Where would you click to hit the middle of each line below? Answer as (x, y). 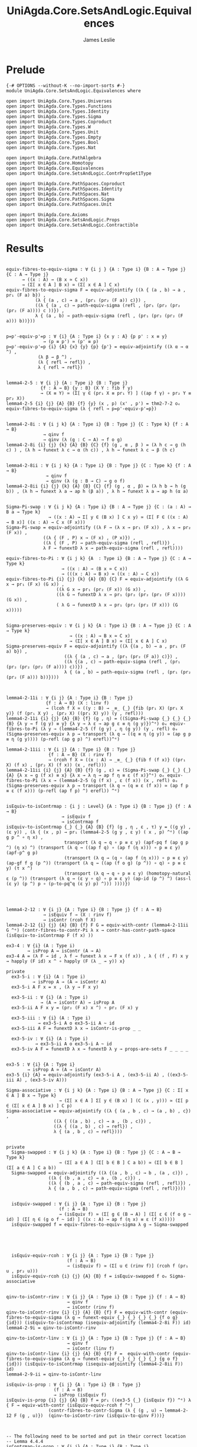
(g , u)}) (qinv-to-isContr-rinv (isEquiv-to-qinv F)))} (92, 1415)
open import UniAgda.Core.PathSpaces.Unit (59, 204)
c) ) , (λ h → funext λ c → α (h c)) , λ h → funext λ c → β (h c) (91, 450)
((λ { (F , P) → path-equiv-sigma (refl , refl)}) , (109, 543)
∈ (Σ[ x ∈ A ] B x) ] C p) (39, 1106)
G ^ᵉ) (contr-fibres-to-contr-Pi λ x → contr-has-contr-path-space (91, 930)
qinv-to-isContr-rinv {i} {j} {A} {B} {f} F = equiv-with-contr (87, 1312)
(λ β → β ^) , (55, 357)
